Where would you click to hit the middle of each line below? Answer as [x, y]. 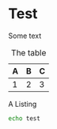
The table [28, 52]
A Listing [23, 104]
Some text [25, 36]
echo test [25, 118]
